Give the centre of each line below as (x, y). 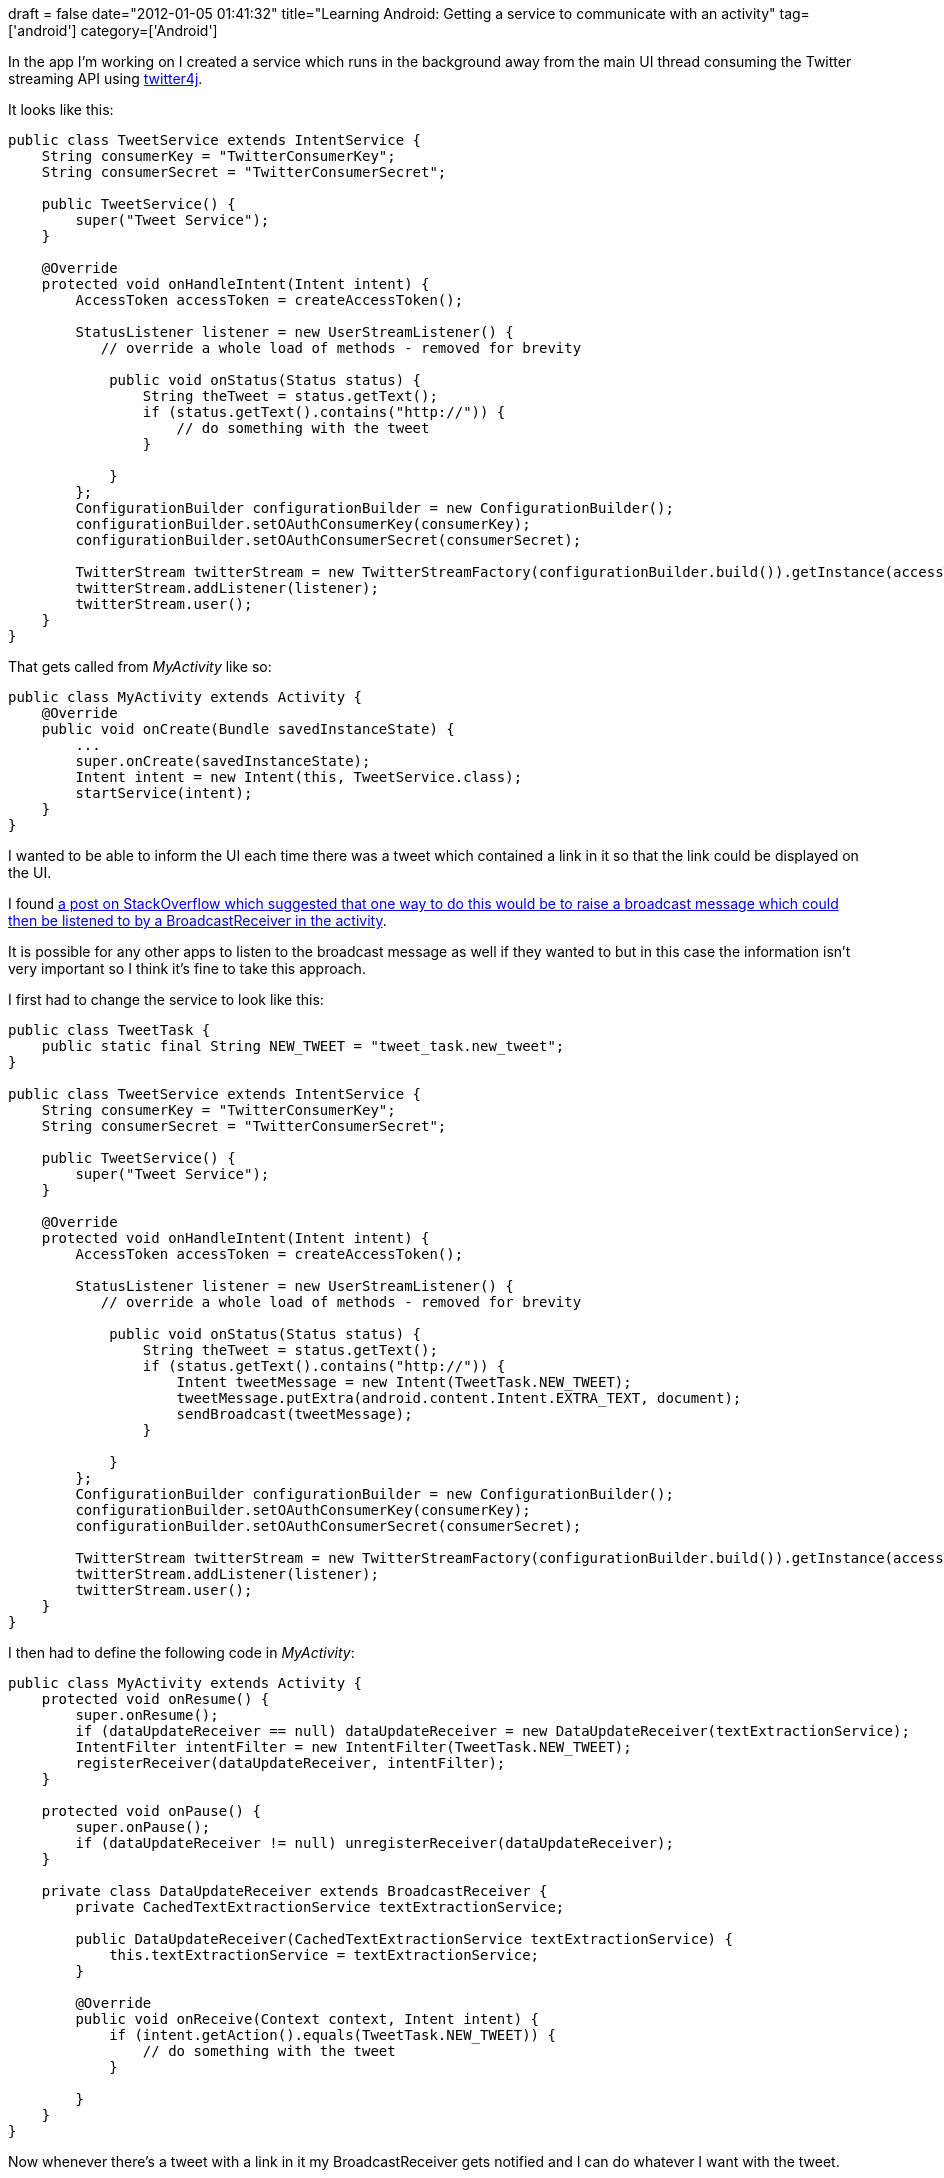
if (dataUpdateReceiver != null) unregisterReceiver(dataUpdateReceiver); (374, 1843)
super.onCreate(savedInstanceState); (223, 761)
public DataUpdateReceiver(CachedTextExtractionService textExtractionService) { (404, 1939)
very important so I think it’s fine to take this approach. (187, 968)
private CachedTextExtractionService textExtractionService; (320, 1907)
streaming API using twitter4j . (105, 78)
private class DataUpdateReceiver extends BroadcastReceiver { (294, 1891)
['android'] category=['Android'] (113, 30)
